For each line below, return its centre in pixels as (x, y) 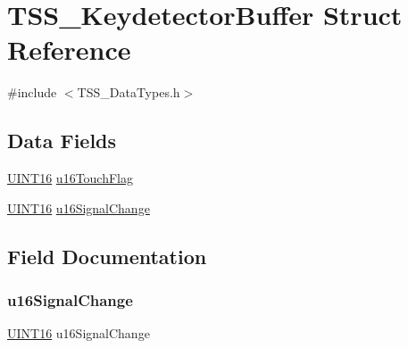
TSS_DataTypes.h (129, 92)
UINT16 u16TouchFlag (70, 178)
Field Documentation (107, 256)
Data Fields (62, 141)
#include (32, 92)
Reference (69, 50)
